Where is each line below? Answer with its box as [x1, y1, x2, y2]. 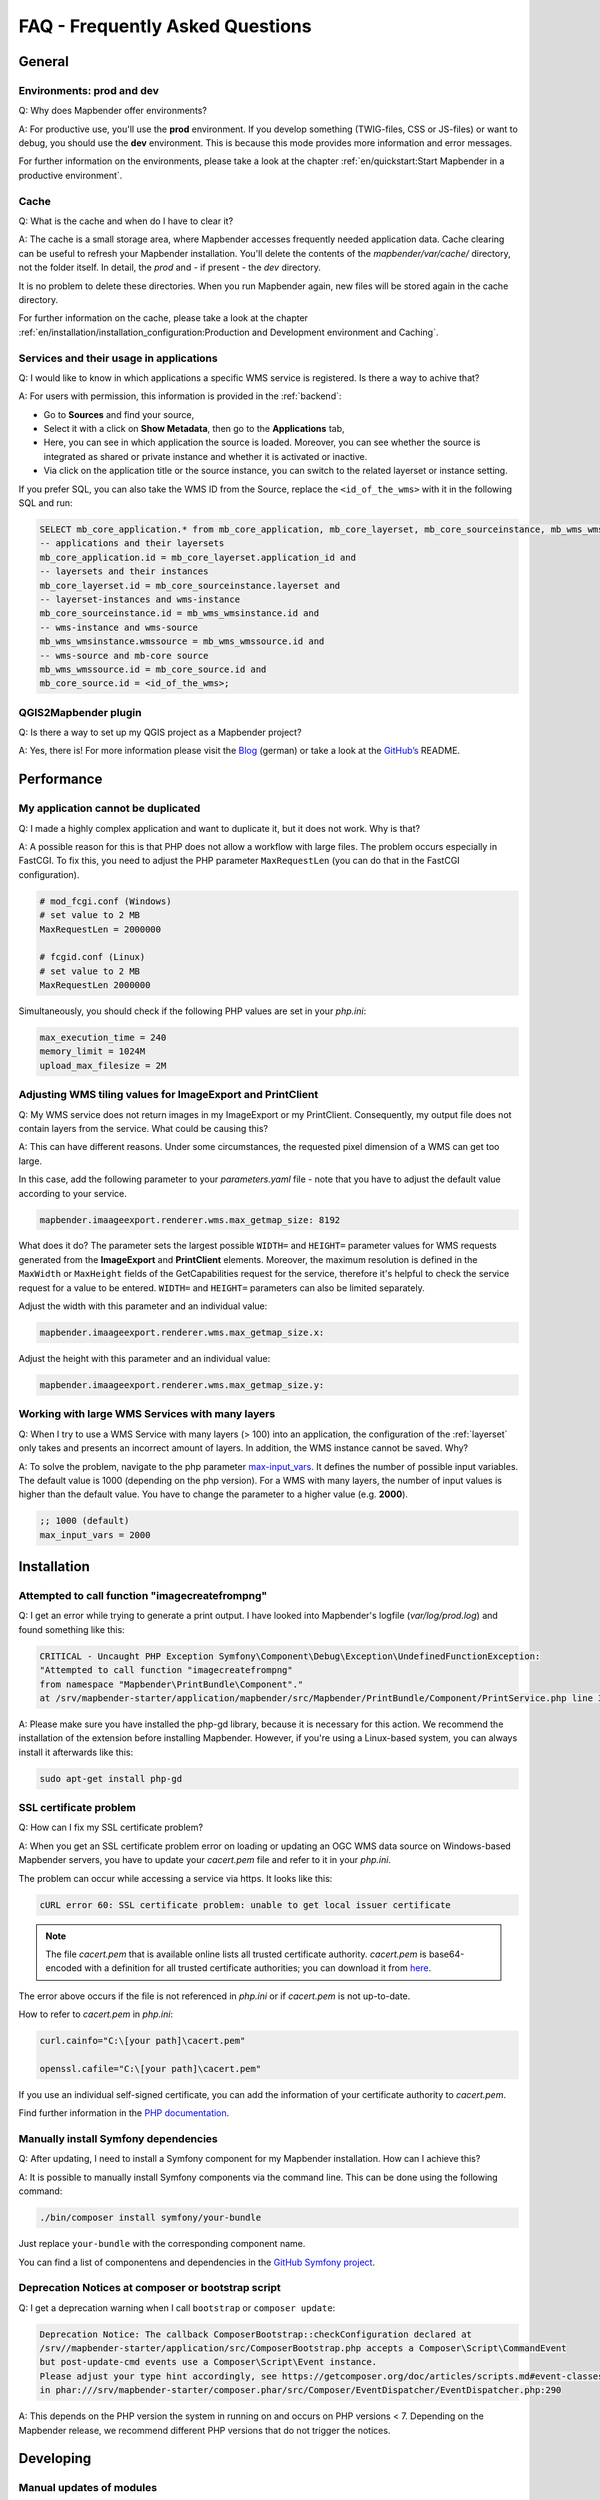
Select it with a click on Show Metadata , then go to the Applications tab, [43, 423, 345, 435]
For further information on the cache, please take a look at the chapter [18, 312, 309, 324]
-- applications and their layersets [39, 538, 225, 549]
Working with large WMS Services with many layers [18, 1407, 276, 1421]
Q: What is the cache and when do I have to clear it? [18, 215, 234, 227]
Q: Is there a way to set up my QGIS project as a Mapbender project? [18, 726, 302, 739]
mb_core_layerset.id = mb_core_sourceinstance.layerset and [39, 580, 341, 591]
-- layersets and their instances [39, 566, 209, 577]
